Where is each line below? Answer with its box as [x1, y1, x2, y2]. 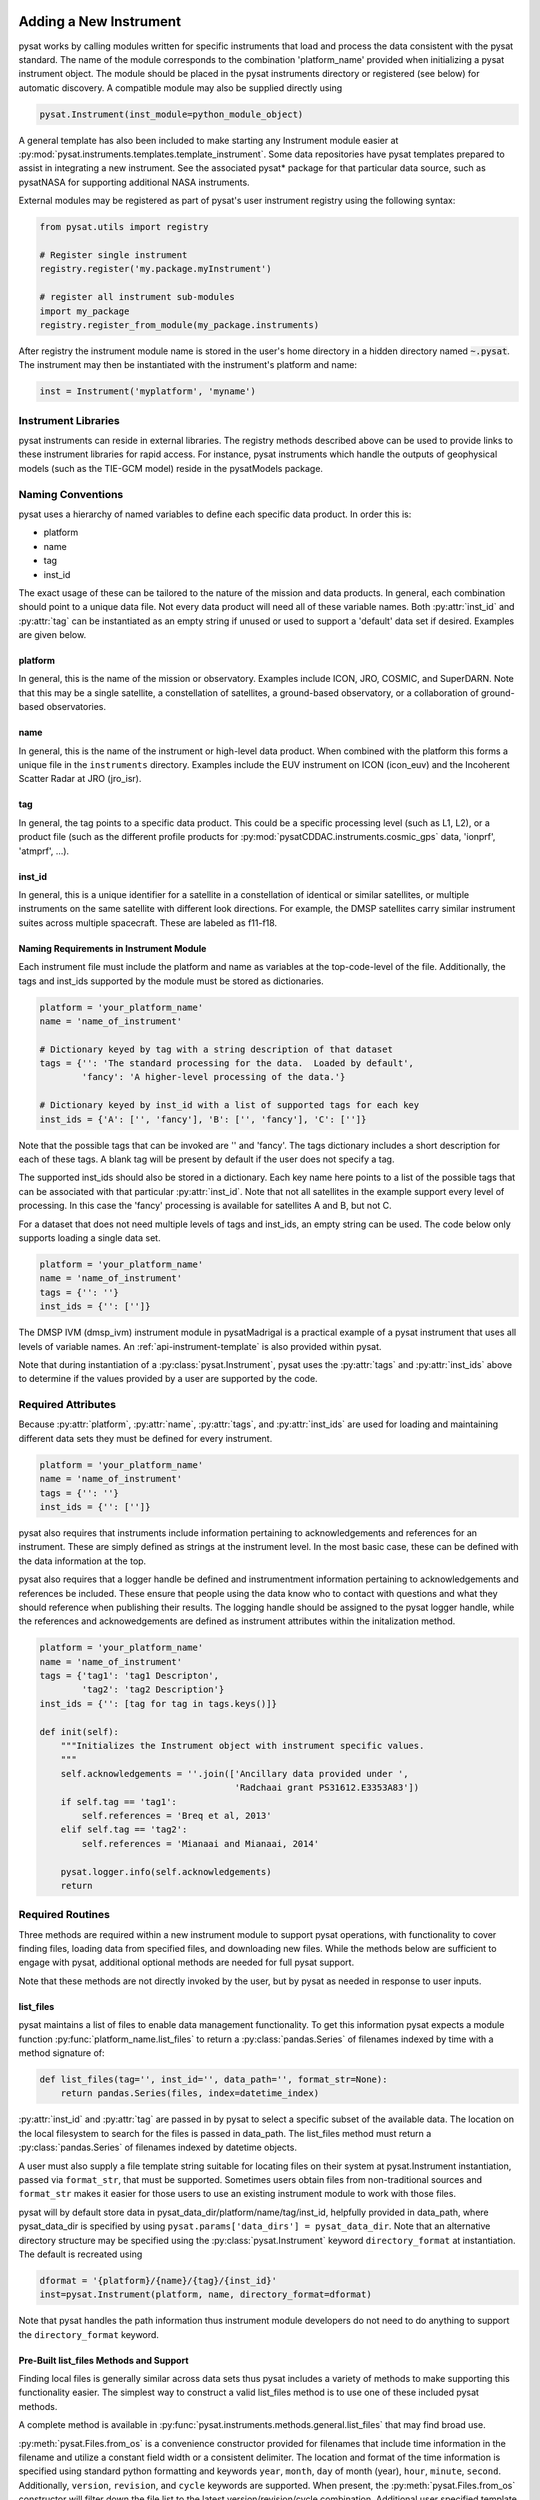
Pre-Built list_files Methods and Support [18, 2354, 189, 2366]
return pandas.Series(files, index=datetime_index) [60, 2088, 320, 2099]
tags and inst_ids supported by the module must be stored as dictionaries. [18, 975, 324, 987]
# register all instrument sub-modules [39, 291, 235, 303]
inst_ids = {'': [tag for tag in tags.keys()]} [39, 1698, 277, 1709]
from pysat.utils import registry [39, 221, 209, 233]
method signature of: [18, 2047, 105, 2059]
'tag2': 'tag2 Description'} [81, 1684, 225, 1695]
